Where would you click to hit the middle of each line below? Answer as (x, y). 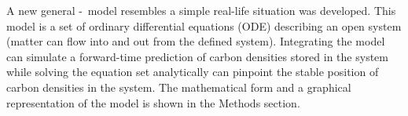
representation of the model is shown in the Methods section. (153, 102)
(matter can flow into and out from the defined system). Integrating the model (196, 41)
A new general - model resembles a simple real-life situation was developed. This (201, 10)
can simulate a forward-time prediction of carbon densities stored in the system (197, 56)
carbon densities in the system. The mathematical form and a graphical (179, 87)
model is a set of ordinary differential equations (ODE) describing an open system (204, 25)
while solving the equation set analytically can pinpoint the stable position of (193, 72)
